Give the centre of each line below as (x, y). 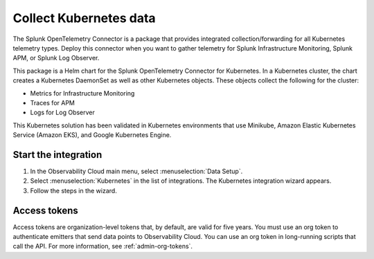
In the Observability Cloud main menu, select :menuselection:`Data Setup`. (136, 171)
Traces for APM (53, 102)
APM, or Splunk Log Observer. (56, 58)
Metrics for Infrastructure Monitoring (82, 93)
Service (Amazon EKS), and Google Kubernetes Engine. (92, 135)
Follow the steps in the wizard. (73, 190)
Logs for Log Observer (62, 113)
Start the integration (57, 155)
